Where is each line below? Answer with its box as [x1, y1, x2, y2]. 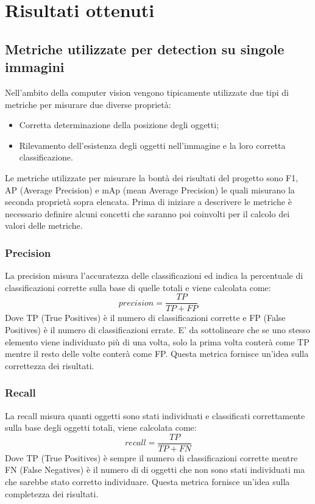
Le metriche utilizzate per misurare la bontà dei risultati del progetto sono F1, [5, 171, 299, 184]
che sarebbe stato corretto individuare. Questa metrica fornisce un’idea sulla [5, 475, 290, 488]
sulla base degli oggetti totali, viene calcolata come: [5, 421, 197, 434]
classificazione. [19, 151, 73, 164]
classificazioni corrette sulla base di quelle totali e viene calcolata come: [5, 281, 271, 293]
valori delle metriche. [5, 219, 83, 232]
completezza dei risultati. [5, 487, 99, 500]
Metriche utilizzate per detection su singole [5, 39, 285, 58]
